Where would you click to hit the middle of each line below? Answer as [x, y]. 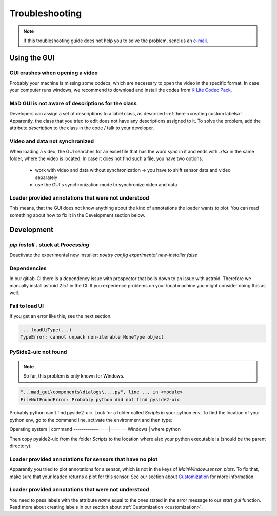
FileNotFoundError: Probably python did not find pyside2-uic [100, 399]
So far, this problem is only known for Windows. [74, 376]
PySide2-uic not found [38, 352]
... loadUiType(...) [46, 330]
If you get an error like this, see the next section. [61, 316]
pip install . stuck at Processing [50, 245]
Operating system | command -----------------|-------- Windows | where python [95, 429]
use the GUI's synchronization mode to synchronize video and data [106, 185]
